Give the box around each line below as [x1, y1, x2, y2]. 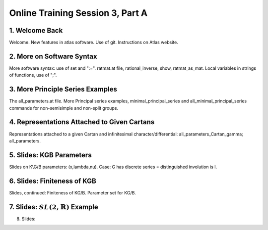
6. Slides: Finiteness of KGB [9, 177, 96, 185]
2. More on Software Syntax [9, 52, 97, 60]
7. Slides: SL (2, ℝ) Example [9, 203, 99, 211]
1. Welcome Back [9, 26, 63, 35]
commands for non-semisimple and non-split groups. [9, 105, 119, 111]
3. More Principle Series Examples [9, 85, 118, 93]
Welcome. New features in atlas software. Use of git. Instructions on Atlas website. [9, 40, 178, 46]
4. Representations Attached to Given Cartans [9, 118, 155, 126]
